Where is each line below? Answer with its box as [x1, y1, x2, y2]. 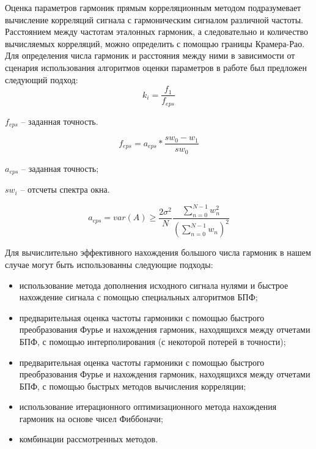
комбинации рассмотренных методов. [19, 432, 158, 445]
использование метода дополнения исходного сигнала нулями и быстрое [19, 278, 288, 291]
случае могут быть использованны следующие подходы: [5, 258, 213, 270]
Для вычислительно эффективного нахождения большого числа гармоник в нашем [5, 246, 311, 259]
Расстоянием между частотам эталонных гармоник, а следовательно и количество [5, 25, 308, 38]
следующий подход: [5, 73, 78, 86]
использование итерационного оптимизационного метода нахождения [19, 400, 277, 413]
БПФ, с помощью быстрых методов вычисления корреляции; [19, 379, 246, 392]
